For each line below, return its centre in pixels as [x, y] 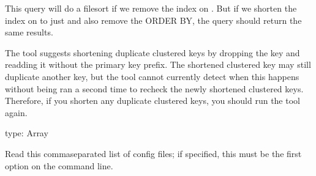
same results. [29, 32]
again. [16, 112]
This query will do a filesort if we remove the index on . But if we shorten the [151, 8]
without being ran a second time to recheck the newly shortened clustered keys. [154, 88]
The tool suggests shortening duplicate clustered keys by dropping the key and [152, 52]
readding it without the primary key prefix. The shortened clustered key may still [158, 64]
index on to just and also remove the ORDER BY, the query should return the [153, 20]
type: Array [27, 133]
